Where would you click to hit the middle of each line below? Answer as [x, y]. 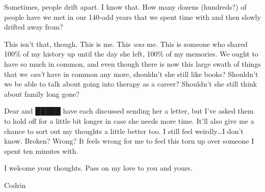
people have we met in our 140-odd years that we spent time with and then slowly [132, 17]
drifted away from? [34, 27]
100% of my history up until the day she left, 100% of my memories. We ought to [131, 54]
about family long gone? [42, 93]
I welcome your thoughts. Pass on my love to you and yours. [98, 168]
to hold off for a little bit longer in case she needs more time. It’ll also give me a [129, 120]
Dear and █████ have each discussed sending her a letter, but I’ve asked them [129, 111]
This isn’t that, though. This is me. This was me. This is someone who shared [126, 44]
